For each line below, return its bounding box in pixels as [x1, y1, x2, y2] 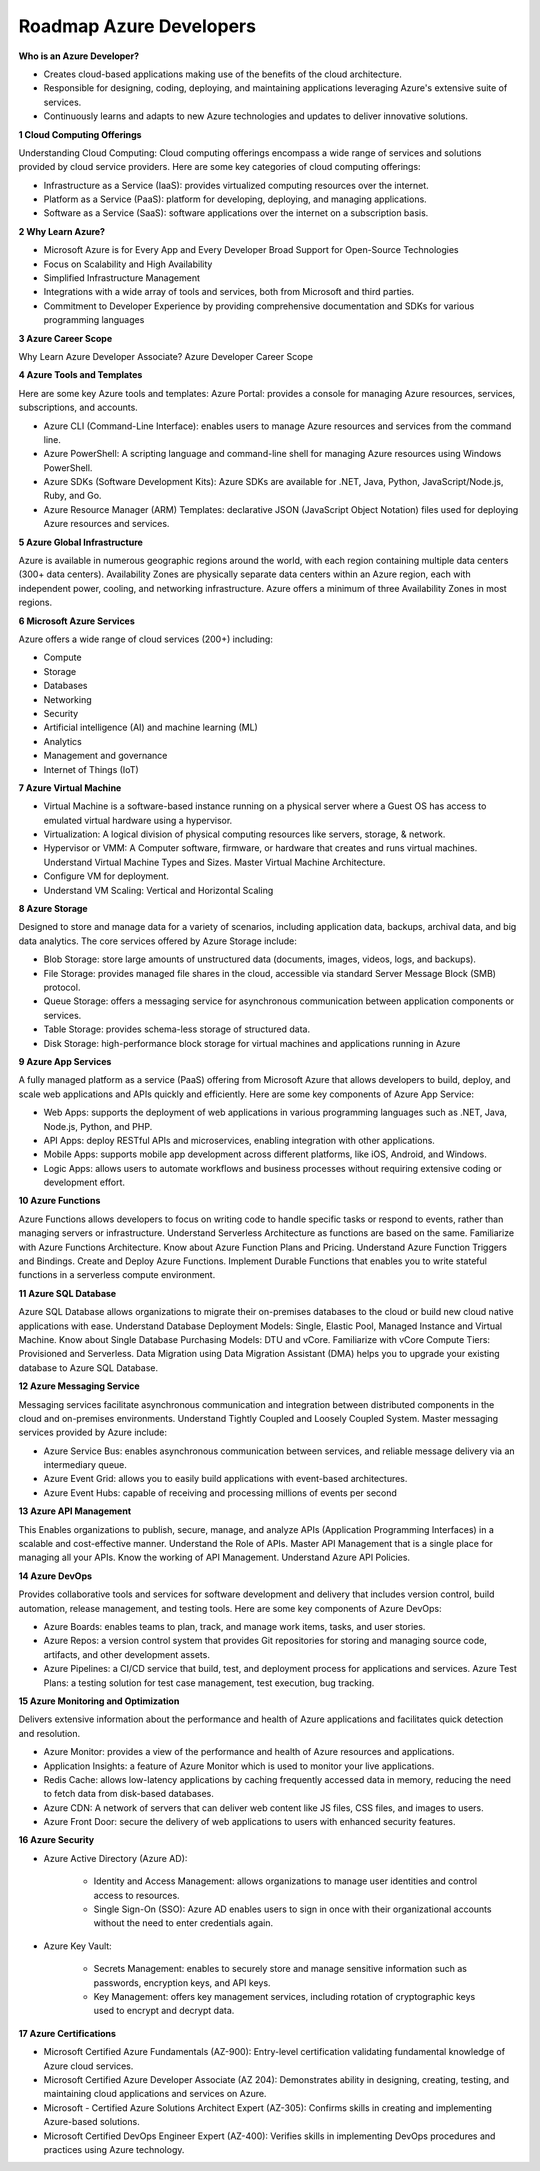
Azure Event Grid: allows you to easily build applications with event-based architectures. [43, 1473, 408, 1485]
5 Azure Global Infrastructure [18, 536, 144, 548]
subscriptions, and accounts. [18, 401, 139, 414]
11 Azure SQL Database [18, 1287, 117, 1299]
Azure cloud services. [43, 2060, 134, 2072]
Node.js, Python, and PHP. [43, 1120, 153, 1132]
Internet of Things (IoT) [43, 763, 139, 775]
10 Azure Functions [18, 1195, 101, 1207]
